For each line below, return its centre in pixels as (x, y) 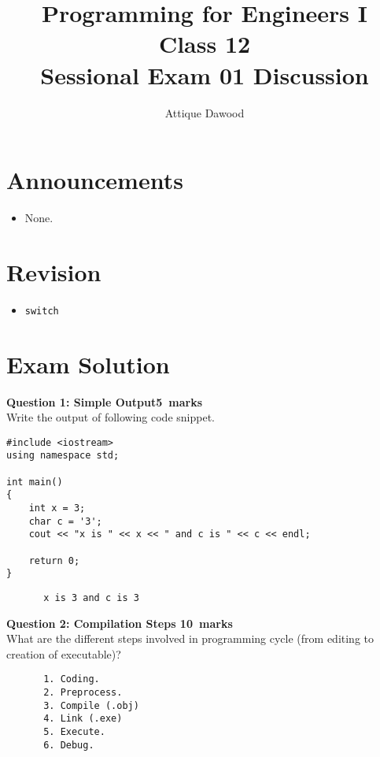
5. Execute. (74, 732)
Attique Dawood (205, 112)
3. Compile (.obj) (91, 705)
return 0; (54, 560)
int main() (35, 482)
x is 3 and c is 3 (91, 597)
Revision (54, 271)
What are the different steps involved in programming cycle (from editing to (190, 638)
